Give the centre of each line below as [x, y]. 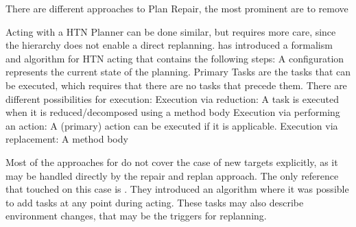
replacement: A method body [67, 139]
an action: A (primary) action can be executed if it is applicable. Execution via [172, 125]
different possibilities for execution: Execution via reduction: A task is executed [173, 98]
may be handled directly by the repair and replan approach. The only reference [172, 175]
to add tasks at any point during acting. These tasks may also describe [155, 202]
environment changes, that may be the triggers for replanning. [136, 216]
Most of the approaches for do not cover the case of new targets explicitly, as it [172, 162]
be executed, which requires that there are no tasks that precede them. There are [176, 85]
